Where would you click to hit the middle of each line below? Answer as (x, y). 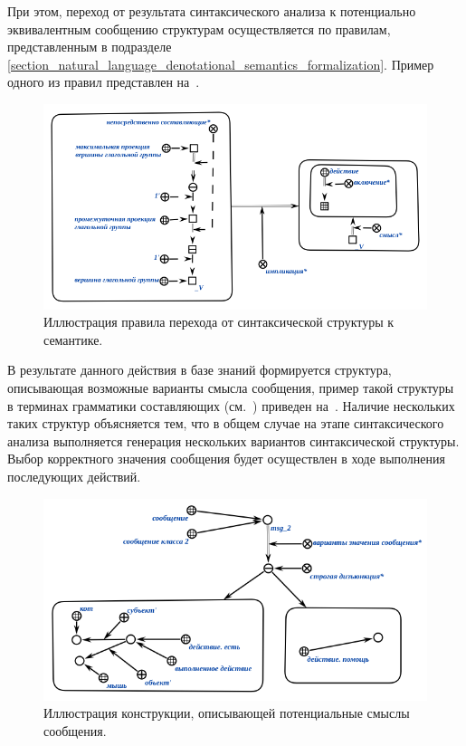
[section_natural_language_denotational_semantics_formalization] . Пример (221, 64)
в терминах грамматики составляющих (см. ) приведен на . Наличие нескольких (231, 405)
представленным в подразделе (90, 47)
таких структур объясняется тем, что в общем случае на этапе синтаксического (226, 423)
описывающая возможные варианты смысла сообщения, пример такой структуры (231, 388)
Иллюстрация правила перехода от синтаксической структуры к (219, 322)
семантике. (73, 339)
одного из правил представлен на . (104, 82)
